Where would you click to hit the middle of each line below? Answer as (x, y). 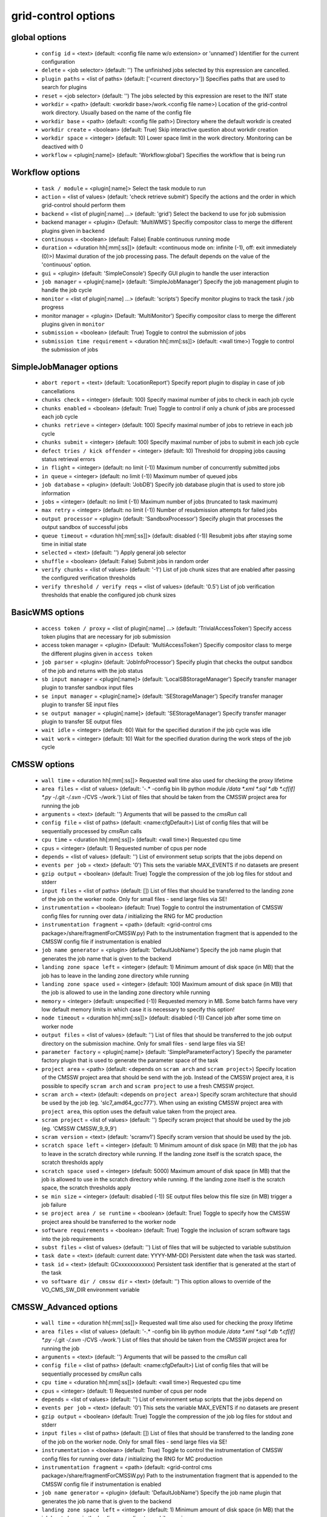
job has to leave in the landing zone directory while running (115, 975)
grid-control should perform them (84, 205)
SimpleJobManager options (64, 367)
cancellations (58, 391)
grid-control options (63, 16)
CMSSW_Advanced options (64, 1307)
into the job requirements (73, 1238)
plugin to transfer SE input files (80, 704)
